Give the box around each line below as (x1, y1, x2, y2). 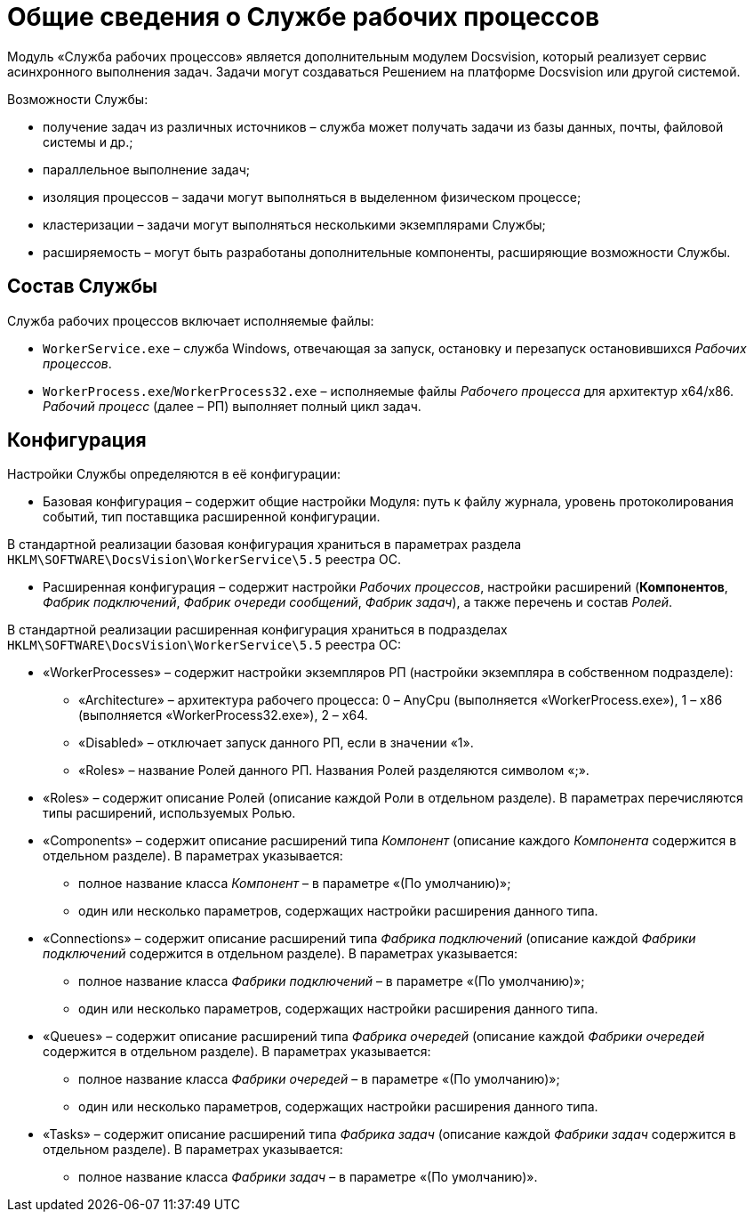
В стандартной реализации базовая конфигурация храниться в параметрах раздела (7, 537, 522, 553)
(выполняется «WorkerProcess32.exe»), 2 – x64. (78, 707, 368, 723)
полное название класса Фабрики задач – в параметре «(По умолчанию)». (78, 1169, 538, 1185)
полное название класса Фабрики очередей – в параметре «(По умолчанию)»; (78, 1071, 560, 1087)
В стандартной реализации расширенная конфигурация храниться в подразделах (7, 622, 508, 638)
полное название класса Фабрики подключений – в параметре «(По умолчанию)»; (78, 973, 585, 989)
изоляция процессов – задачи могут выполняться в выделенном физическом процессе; (43, 189, 582, 205)
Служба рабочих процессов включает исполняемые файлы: (7, 312, 374, 328)
